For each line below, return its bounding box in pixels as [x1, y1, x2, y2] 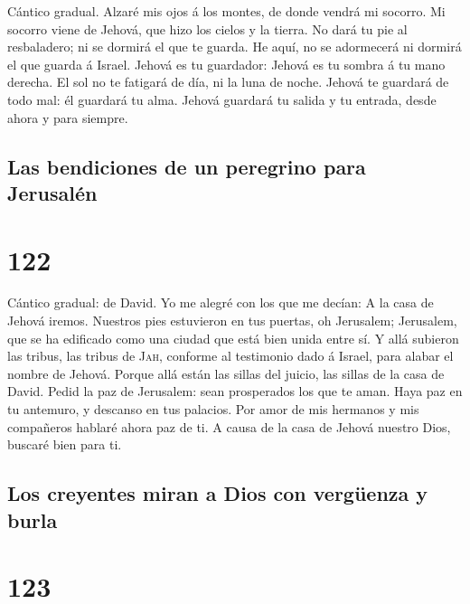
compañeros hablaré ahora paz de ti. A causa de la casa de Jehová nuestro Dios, [7, 417, 451, 436]
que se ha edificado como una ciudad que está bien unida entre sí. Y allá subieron [7, 328, 459, 347]
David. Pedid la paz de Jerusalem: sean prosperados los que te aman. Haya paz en [7, 382, 463, 401]
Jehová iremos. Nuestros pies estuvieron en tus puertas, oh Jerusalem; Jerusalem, [7, 311, 457, 330]
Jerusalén [7, 178, 98, 206]
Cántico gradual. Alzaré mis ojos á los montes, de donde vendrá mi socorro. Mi [7, 2, 446, 20]
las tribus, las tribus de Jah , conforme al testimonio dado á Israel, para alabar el [7, 346, 454, 365]
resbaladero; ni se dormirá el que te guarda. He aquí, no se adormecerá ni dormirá [7, 37, 462, 56]
